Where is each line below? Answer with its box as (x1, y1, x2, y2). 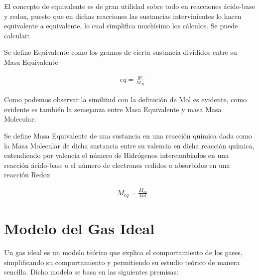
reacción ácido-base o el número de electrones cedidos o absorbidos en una (4, 159, 230, 170)
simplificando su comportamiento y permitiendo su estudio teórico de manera (4, 257, 240, 267)
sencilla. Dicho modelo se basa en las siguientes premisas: (4, 267, 179, 277)
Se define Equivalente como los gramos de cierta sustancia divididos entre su (4, 47, 237, 57)
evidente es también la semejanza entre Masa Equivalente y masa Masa (4, 104, 222, 114)
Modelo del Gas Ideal (4, 218, 155, 239)
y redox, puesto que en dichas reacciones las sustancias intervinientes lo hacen (4, 10, 242, 21)
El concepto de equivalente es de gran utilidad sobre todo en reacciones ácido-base (4, 1, 255, 11)
